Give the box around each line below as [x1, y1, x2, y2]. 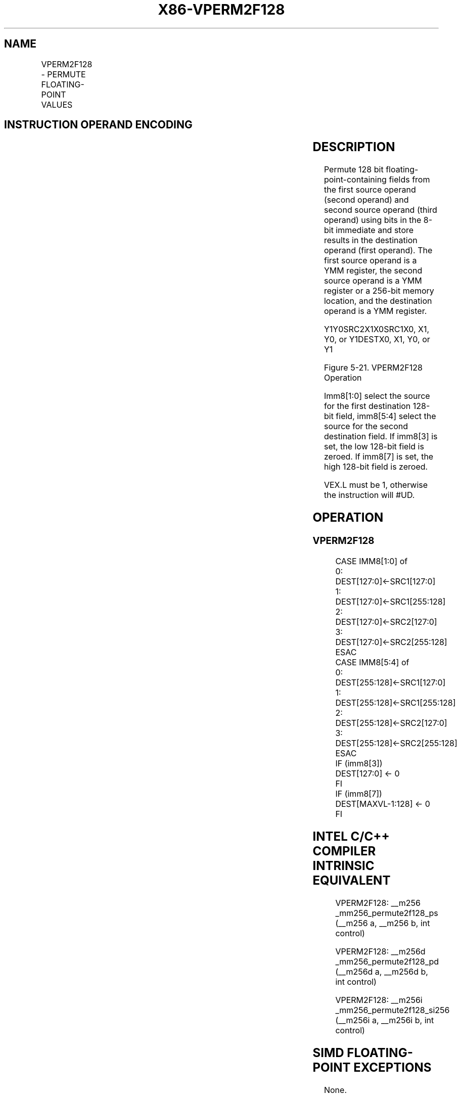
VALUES [41, 99, 73, 110]
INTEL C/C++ [312, 829, 390, 844]
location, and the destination [324, 296, 432, 306]
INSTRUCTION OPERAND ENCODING [4, 118, 193, 131]
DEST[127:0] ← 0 [335, 768, 400, 779]
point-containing [324, 174, 387, 185]
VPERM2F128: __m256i [335, 994, 423, 1005]
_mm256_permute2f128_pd [335, 956, 439, 967]
